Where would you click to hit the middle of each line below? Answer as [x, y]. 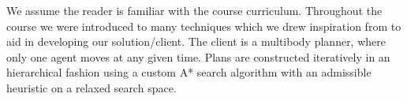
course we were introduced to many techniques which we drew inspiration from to [204, 26]
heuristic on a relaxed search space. [91, 87]
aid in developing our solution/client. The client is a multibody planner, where [196, 41]
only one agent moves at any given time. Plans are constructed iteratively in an [198, 56]
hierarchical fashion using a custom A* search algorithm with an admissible [189, 72]
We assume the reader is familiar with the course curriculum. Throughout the [194, 10]
